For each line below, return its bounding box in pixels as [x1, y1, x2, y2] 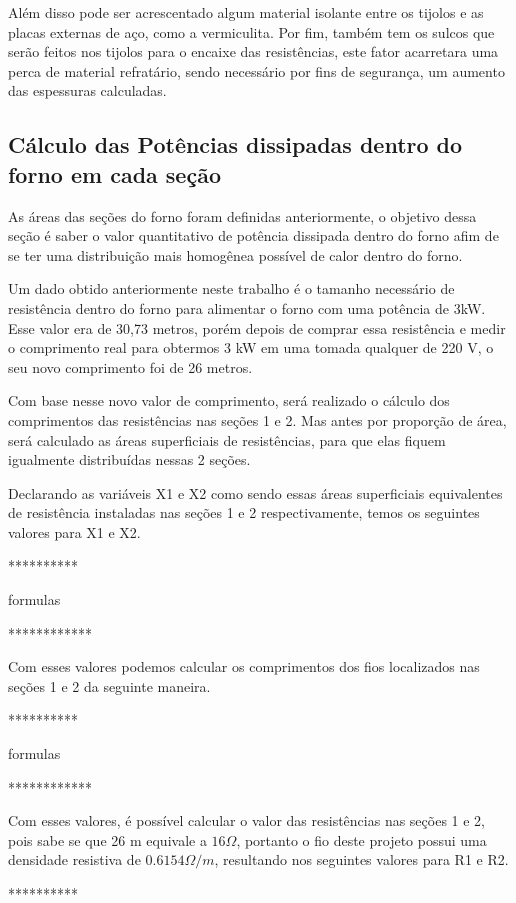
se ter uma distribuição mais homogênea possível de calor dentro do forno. [8, 244, 463, 265]
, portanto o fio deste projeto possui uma [236, 829, 487, 850]
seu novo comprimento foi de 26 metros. [8, 356, 253, 377]
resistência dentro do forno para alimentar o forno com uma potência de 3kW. [8, 297, 486, 318]
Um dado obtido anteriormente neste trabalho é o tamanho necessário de [8, 278, 455, 299]
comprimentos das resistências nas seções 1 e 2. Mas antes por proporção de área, [8, 409, 507, 430]
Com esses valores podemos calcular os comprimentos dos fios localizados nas [8, 656, 480, 677]
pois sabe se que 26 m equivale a [8, 829, 207, 850]
